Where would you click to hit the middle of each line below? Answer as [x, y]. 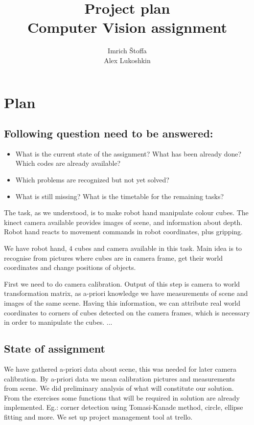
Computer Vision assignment [127, 27]
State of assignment [55, 348]
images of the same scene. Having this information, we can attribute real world [122, 303]
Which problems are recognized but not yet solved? [92, 180]
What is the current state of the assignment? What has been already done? [128, 153]
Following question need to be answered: [109, 133]
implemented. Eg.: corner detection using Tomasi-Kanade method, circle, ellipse [124, 407]
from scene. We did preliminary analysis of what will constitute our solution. [119, 388]
